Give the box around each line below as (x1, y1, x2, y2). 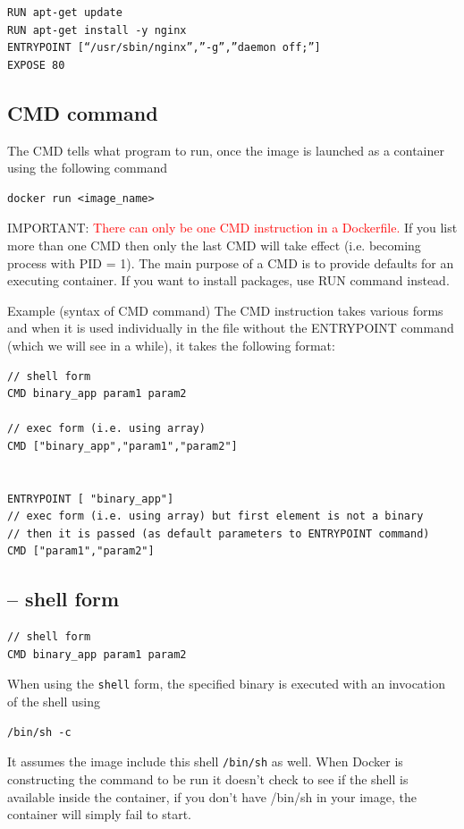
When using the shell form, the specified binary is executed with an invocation (7, 674, 445, 693)
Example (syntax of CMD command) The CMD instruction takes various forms (7, 300, 443, 319)
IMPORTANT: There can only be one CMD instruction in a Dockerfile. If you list (7, 218, 458, 237)
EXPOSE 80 (7, 58, 65, 72)
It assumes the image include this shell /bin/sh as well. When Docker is (7, 752, 403, 771)
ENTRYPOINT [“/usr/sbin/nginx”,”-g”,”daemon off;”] (7, 41, 321, 55)
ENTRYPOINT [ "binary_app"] (7, 492, 174, 505)
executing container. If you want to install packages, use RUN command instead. (7, 271, 450, 290)
